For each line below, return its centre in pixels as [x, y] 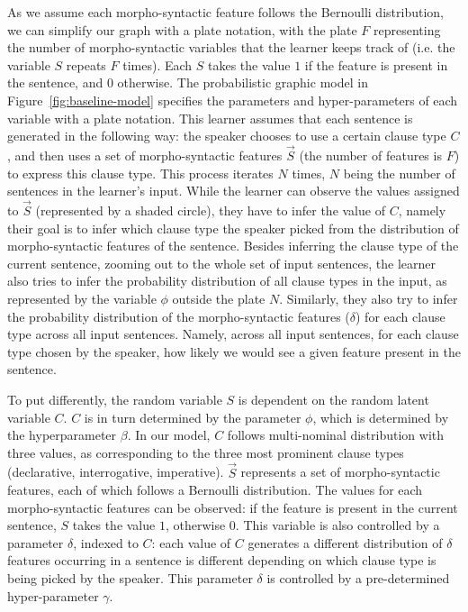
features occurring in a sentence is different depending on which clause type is [222, 560]
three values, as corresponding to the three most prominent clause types [206, 452]
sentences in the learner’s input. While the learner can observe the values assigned [234, 191]
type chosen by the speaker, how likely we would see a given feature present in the [234, 351]
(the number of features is [370, 155]
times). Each [157, 64]
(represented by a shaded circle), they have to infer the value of [210, 210]
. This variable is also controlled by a [337, 525]
